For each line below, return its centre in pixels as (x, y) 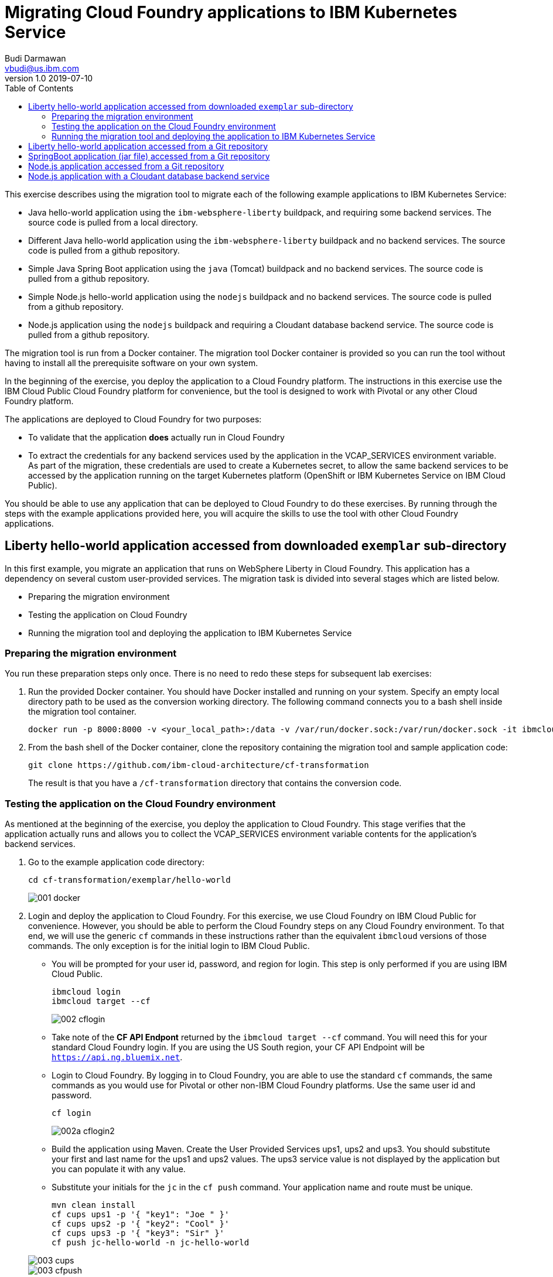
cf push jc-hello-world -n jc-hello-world (151, 1243)
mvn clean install (94, 1205)
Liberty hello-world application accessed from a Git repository (148, 146)
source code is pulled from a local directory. (113, 222)
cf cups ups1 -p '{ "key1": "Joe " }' (141, 1215)
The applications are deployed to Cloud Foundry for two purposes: (133, 419)
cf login (71, 1113)
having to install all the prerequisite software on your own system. (132, 363)
